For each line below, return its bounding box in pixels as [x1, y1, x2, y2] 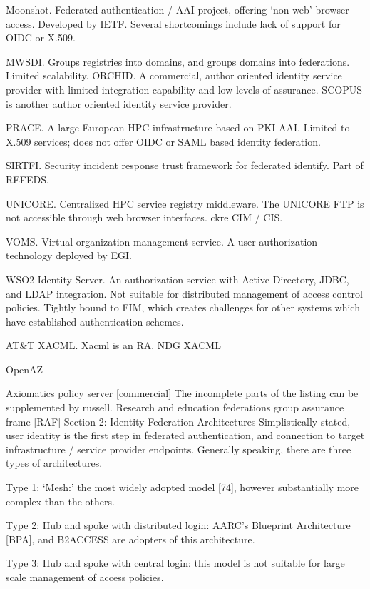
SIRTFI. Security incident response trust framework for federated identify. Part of [6, 158, 364, 173]
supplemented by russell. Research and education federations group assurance [6, 400, 344, 415]
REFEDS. [6, 171, 49, 186]
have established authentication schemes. [6, 313, 184, 328]
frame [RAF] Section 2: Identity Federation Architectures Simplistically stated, [6, 413, 351, 428]
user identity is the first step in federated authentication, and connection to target [6, 428, 365, 443]
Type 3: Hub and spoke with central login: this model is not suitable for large [6, 555, 345, 570]
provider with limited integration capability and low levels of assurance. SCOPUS [6, 81, 362, 96]
